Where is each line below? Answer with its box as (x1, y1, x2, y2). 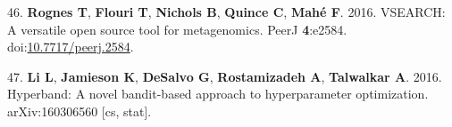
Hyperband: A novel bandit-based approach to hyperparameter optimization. (7, 84, 429, 103)
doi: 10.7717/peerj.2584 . (7, 37, 134, 56)
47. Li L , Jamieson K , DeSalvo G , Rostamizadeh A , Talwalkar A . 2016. (7, 67, 442, 85)
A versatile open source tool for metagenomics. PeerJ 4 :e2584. (7, 20, 347, 38)
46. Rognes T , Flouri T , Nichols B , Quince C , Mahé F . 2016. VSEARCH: (7, 3, 446, 20)
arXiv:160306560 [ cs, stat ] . (7, 101, 152, 120)
